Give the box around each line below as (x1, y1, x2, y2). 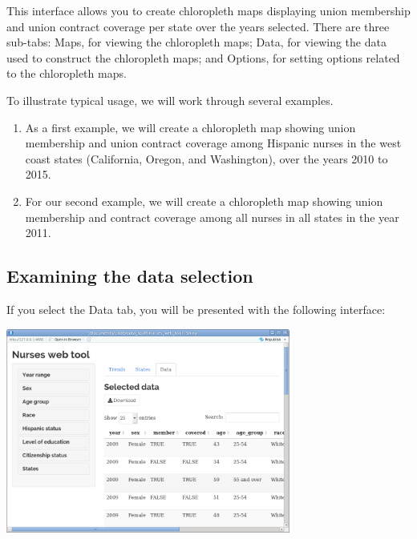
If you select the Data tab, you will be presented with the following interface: (6, 300, 386, 317)
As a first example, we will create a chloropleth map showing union (25, 119, 356, 135)
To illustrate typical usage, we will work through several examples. (6, 91, 334, 108)
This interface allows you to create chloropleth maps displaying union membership (6, 2, 411, 18)
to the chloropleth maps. (6, 65, 127, 82)
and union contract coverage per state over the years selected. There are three (6, 18, 390, 34)
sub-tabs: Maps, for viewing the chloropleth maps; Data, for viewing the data (6, 34, 387, 50)
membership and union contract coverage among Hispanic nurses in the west (25, 135, 402, 151)
